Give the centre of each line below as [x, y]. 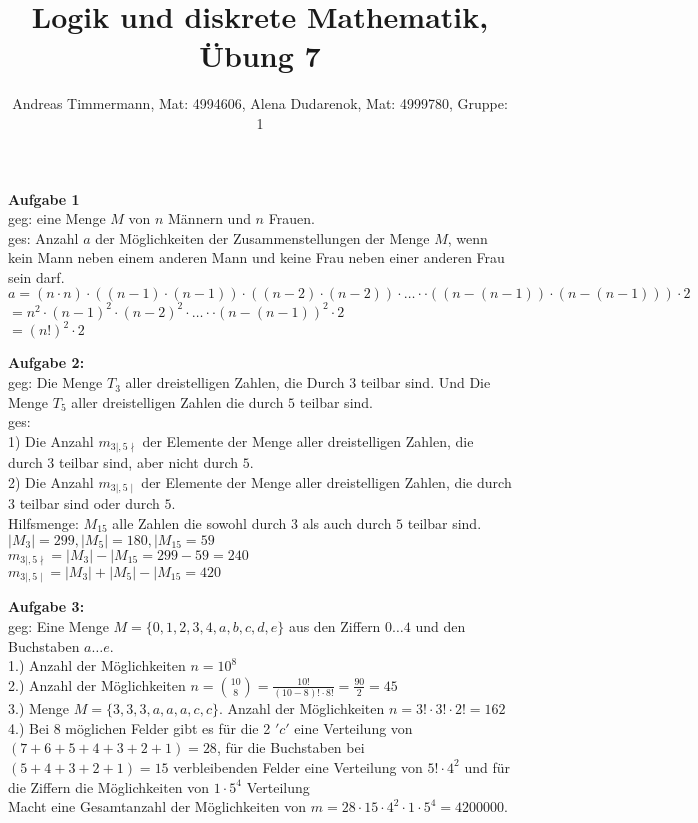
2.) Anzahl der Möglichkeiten [97, 684]
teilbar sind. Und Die [425, 382]
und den [440, 626]
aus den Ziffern [334, 626]
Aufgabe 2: [46, 362]
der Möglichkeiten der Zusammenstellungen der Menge [262, 237]
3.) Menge [39, 708]
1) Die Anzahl [51, 440]
